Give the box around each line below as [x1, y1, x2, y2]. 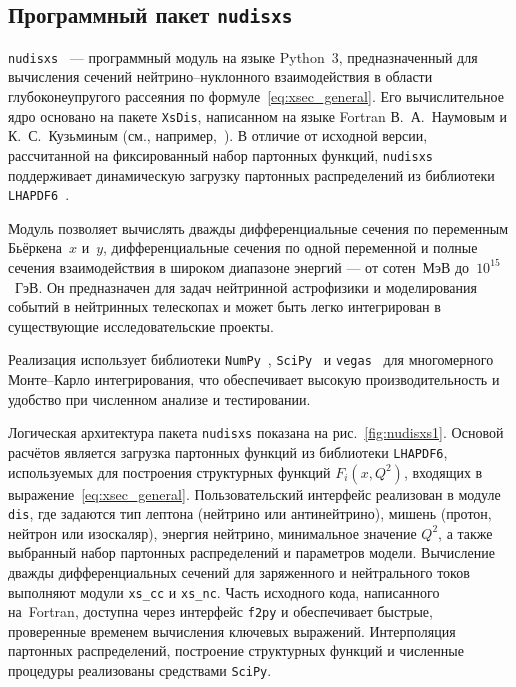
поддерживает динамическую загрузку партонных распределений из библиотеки [8, 164, 495, 185]
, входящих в [403, 461, 483, 482]
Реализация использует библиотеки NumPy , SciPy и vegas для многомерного [8, 349, 494, 370]
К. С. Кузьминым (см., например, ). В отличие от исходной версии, [8, 125, 428, 146]
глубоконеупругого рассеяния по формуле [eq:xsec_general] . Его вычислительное [8, 86, 504, 107]
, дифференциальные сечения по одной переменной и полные [103, 237, 478, 258]
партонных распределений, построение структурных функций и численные [8, 640, 464, 661]
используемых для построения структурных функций [8, 461, 331, 482]
